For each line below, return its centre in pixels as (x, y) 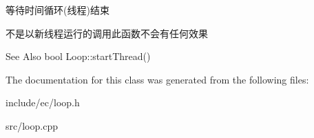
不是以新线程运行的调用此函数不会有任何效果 (107, 33)
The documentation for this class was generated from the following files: (157, 79)
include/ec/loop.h (43, 102)
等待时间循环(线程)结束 (57, 10)
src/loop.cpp (32, 125)
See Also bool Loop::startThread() (78, 56)
